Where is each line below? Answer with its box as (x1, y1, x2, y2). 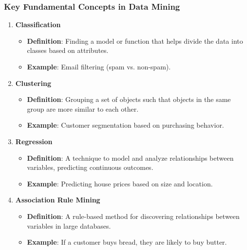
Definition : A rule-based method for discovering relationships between (27, 211, 240, 221)
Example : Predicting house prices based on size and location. (27, 178, 213, 188)
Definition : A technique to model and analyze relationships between (27, 152, 234, 163)
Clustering (15, 78, 51, 88)
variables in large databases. (27, 220, 111, 231)
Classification (15, 19, 61, 30)
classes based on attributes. (27, 45, 109, 55)
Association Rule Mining (15, 195, 100, 205)
